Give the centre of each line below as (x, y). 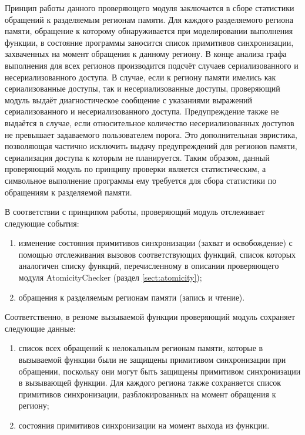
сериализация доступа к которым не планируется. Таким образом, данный (137, 157)
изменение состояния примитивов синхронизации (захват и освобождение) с (155, 243)
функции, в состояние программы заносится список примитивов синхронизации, (149, 42)
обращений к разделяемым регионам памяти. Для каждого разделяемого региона (149, 19)
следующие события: (42, 223)
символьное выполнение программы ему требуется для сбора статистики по (141, 180)
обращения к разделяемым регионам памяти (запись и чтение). (132, 297)
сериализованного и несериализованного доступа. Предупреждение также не (142, 111)
